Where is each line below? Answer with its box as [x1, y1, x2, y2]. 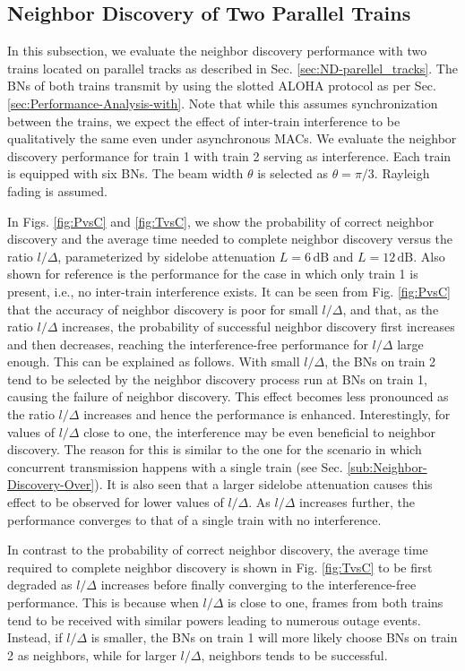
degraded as [7, 575, 73, 594]
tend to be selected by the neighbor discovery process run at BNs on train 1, [7, 369, 427, 388]
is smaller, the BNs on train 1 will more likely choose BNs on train [90, 628, 458, 647]
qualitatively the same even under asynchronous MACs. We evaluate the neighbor [7, 129, 457, 148]
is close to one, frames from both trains [227, 593, 443, 612]
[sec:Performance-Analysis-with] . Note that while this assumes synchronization [7, 93, 438, 112]
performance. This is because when [7, 593, 199, 612]
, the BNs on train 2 [324, 352, 436, 371]
